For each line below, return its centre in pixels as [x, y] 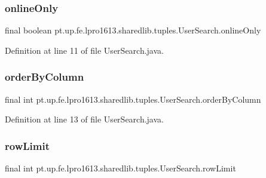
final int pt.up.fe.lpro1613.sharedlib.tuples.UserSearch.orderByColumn [133, 99]
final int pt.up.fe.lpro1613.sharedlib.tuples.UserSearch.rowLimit [120, 168]
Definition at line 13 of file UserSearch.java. [84, 119]
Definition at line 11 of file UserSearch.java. [84, 50]
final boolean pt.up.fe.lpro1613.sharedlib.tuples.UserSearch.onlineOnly [133, 30]
